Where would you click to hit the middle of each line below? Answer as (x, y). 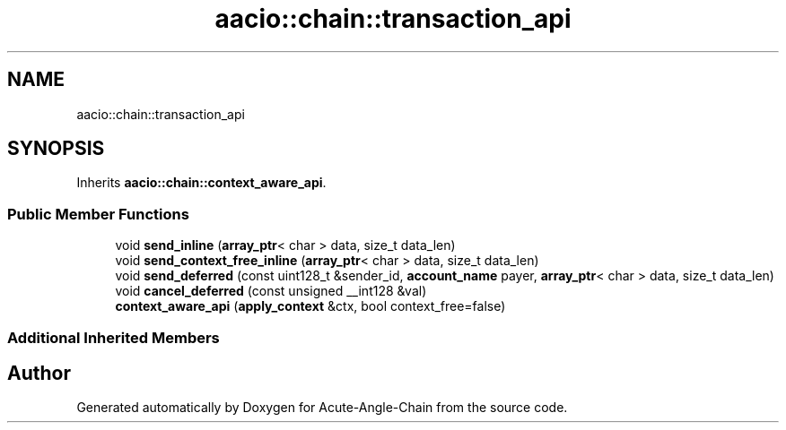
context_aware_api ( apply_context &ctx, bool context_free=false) (310, 306)
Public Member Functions (98, 214)
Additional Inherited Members (114, 337)
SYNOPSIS (56, 149)
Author (39, 373)
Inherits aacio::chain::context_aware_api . (201, 183)
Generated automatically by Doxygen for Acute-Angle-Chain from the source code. (322, 408)
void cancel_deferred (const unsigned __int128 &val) (271, 291)
